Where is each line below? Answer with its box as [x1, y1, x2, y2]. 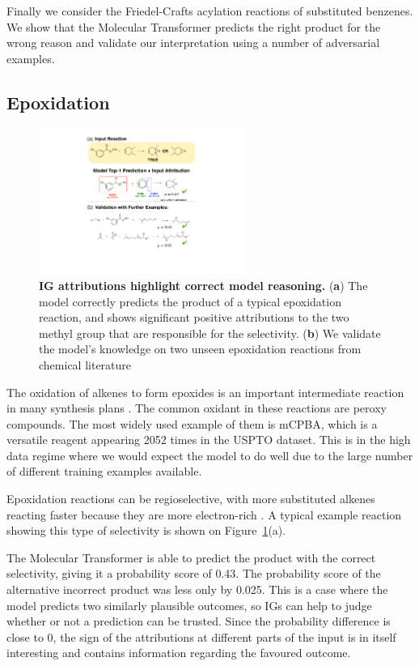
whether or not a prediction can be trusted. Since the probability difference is [6, 613, 391, 630]
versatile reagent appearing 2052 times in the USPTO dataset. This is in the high [6, 431, 411, 448]
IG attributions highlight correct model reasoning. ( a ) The [39, 276, 368, 293]
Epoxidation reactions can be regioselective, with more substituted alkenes [6, 490, 375, 507]
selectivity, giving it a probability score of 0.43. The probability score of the [6, 565, 381, 582]
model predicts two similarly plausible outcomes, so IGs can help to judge [6, 596, 372, 613]
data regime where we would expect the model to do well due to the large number [6, 446, 413, 463]
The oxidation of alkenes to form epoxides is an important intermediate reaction [6, 383, 404, 400]
